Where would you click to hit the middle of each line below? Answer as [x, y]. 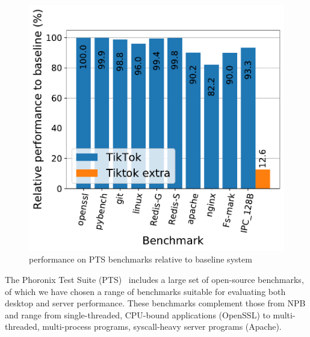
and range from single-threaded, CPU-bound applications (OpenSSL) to [138, 314]
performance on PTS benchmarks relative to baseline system [141, 259]
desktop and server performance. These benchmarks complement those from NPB [155, 303]
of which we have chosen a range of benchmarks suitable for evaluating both [145, 291]
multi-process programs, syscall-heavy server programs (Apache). [162, 326]
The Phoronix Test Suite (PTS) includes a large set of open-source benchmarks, [154, 279]
